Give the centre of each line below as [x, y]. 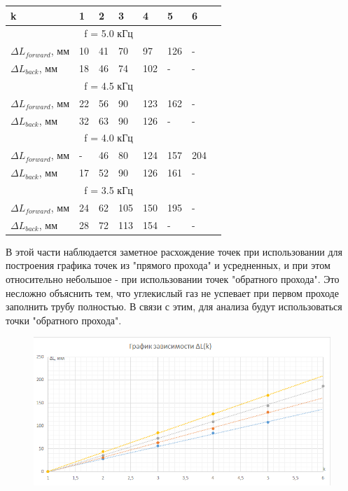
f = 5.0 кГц [109, 33]
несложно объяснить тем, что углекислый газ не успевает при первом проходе [172, 292]
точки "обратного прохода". [64, 320]
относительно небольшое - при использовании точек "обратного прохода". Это [173, 278]
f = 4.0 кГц [109, 138]
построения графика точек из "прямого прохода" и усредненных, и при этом [168, 265]
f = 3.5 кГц [109, 189]
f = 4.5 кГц [109, 85]
